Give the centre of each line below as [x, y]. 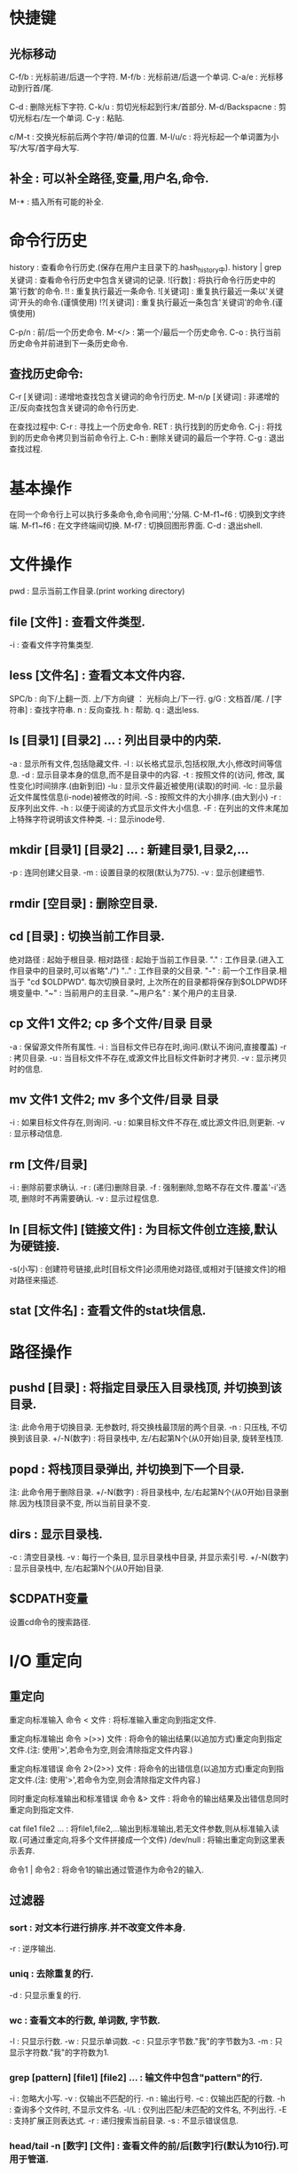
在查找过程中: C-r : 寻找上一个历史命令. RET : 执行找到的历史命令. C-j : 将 [142, 426]
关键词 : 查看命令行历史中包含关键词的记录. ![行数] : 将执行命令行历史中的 [143, 280]
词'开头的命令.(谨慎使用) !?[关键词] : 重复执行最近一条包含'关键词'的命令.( [142, 302]
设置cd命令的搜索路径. [50, 1621]
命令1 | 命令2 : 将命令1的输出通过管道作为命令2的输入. [106, 1869]
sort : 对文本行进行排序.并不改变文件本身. [98, 1928]
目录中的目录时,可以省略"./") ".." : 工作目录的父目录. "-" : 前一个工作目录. [148, 970]
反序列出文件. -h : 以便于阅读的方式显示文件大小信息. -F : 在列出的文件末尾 [145, 808]
